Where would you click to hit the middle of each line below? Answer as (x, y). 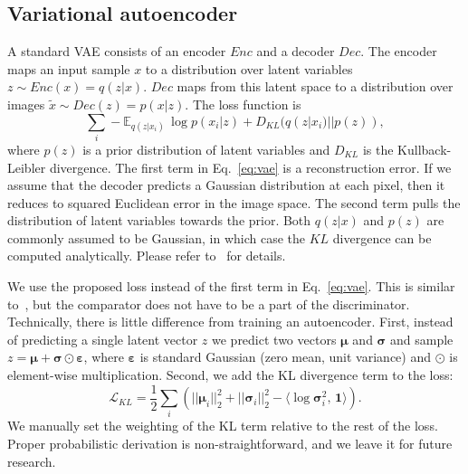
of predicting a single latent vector (103, 339)
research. (32, 461)
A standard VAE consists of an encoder (117, 51)
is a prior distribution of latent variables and (206, 149)
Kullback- (425, 149)
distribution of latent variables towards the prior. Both (159, 220)
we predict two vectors (274, 339)
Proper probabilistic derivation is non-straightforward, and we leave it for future (230, 444)
